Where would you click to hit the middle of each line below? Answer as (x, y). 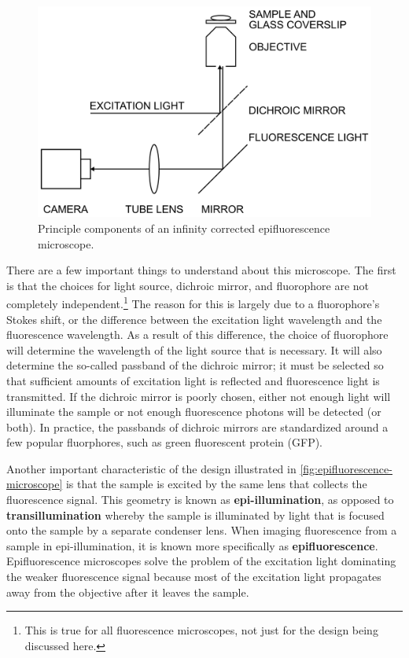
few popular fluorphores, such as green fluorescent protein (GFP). (165, 442)
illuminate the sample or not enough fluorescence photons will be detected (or (194, 412)
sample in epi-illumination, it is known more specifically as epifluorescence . (192, 545)
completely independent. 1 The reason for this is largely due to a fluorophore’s (193, 302)
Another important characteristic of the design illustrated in (151, 468)
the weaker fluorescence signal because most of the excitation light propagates (194, 577)
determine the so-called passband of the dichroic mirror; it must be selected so (195, 365)
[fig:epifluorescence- (346, 468)
